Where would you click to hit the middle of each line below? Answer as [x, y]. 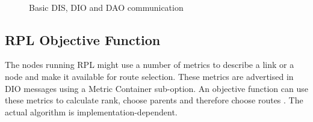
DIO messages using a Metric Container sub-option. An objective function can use [156, 88]
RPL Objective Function [83, 39]
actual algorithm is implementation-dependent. [91, 111]
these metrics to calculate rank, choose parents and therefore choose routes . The [154, 100]
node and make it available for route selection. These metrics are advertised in [149, 76]
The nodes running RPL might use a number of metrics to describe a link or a [150, 65]
